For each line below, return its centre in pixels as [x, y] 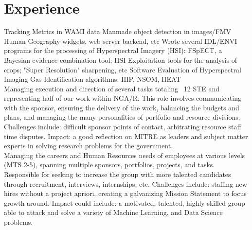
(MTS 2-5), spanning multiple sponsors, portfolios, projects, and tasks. [109, 165]
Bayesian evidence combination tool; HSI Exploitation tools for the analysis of [121, 60]
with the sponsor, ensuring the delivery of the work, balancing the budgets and [122, 107]
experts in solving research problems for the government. [89, 146]
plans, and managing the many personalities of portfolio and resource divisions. [122, 117]
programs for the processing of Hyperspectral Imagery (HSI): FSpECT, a [113, 50]
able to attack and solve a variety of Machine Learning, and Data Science [113, 212]
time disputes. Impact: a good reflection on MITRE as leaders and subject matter [126, 136]
